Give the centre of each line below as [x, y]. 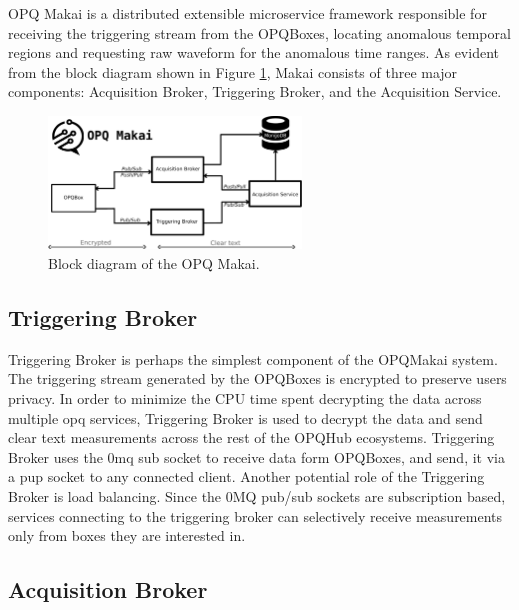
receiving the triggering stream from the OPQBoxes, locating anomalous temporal [259, 32]
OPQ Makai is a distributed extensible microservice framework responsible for [247, 13]
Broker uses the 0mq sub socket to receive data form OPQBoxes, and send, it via [256, 456]
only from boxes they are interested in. [127, 535]
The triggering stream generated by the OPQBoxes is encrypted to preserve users [257, 378]
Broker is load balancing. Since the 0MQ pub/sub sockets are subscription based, [257, 495]
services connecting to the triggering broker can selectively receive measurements [255, 515]
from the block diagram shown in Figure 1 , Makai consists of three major [233, 71]
